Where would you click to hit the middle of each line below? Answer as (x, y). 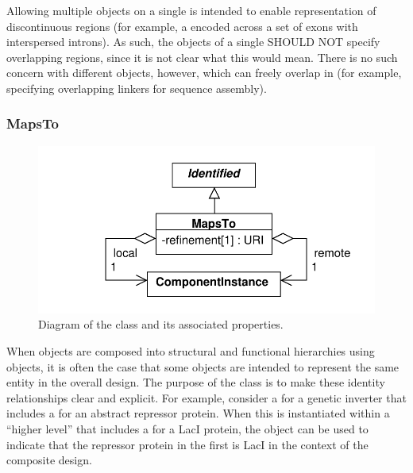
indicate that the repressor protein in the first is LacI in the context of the (187, 444)
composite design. (49, 460)
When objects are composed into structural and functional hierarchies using (191, 350)
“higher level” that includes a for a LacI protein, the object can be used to (187, 428)
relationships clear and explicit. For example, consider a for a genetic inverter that (206, 397)
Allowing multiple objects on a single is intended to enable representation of (191, 10)
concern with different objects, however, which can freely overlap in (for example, (204, 73)
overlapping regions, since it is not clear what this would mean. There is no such (202, 57)
